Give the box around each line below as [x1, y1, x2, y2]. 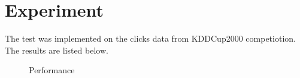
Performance [29, 64, 75, 76]
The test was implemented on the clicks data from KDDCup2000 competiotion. [5, 32, 296, 45]
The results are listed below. [5, 43, 108, 56]
